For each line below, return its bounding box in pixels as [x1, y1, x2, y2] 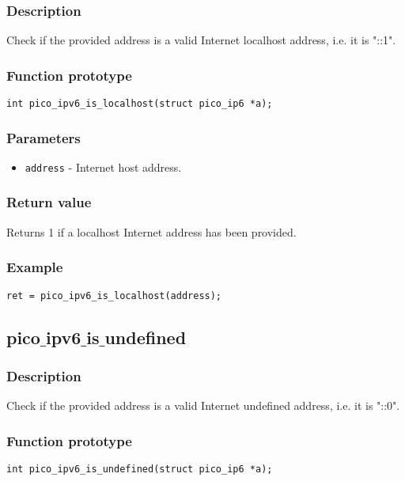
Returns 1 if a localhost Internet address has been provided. [6, 223, 297, 240]
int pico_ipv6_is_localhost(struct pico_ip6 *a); [6, 98, 273, 110]
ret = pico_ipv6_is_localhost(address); [6, 290, 222, 301]
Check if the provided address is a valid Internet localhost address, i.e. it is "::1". [6, 32, 396, 48]
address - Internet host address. [25, 158, 182, 175]
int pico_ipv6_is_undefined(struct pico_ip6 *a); [6, 464, 273, 475]
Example [6, 257, 63, 277]
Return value [6, 192, 92, 212]
